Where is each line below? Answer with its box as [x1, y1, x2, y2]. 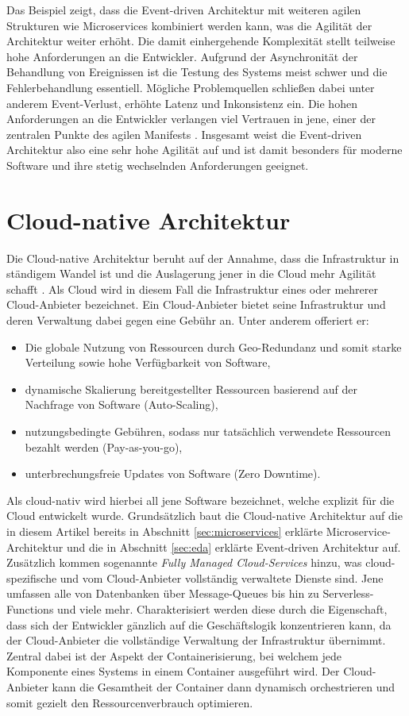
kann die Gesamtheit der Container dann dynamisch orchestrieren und [52, 678, 395, 695]
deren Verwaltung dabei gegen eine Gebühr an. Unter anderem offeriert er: [6, 312, 369, 329]
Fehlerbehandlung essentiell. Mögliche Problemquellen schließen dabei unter [6, 79, 375, 95]
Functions [6, 600, 54, 617]
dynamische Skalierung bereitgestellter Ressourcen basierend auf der [25, 380, 357, 397]
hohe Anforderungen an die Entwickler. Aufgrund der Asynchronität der [6, 48, 358, 64]
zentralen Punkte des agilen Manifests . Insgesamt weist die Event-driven [6, 125, 362, 142]
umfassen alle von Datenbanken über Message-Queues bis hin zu [6, 585, 319, 602]
